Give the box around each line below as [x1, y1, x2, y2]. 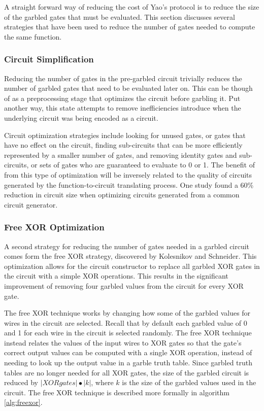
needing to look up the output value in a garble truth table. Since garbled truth [4, 357, 253, 368]
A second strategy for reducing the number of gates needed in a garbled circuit [4, 241, 250, 251]
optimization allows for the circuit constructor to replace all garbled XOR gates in [4, 260, 260, 271]
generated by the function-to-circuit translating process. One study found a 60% [4, 179, 254, 190]
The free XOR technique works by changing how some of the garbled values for [4, 307, 251, 318]
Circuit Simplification [4, 53, 94, 65]
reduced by [4, 377, 38, 388]
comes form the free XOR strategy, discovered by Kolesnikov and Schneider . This [4, 251, 257, 261]
